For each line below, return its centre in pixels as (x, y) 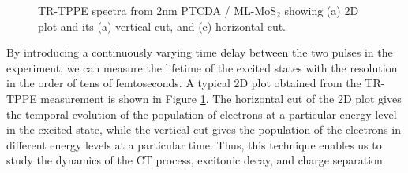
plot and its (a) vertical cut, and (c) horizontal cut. (162, 26)
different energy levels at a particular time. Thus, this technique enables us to (194, 144)
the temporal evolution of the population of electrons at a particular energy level (202, 114)
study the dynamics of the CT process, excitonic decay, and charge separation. (196, 160)
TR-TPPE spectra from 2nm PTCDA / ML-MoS (157, 10)
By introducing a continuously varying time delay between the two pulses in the (200, 52)
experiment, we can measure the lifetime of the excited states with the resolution (202, 67)
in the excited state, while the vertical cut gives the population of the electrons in (204, 129)
